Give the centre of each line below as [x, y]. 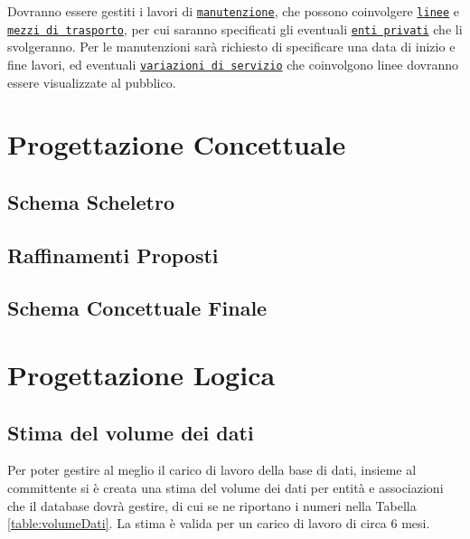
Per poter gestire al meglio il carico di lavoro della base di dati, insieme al [212, 470]
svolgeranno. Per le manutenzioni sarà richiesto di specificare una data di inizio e [231, 47]
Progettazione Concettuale [177, 144]
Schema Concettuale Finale [137, 308]
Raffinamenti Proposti [113, 255]
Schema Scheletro [91, 201]
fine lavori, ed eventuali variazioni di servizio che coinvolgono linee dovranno [233, 64]
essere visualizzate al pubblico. [92, 82]
